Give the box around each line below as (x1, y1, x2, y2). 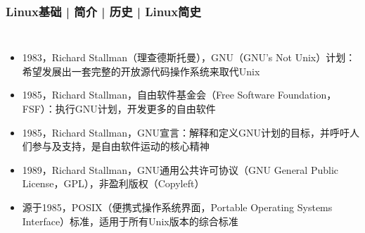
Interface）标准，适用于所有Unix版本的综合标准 (22, 213, 238, 228)
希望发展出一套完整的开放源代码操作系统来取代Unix (22, 63, 260, 78)
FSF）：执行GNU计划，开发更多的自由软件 (22, 101, 216, 115)
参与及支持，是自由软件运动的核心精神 (32, 139, 210, 153)
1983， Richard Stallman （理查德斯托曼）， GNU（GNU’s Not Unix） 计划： (22, 50, 356, 65)
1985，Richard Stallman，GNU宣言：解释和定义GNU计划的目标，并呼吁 (22, 125, 350, 139)
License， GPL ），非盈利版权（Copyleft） (22, 176, 205, 191)
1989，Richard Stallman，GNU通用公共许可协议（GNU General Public (22, 162, 338, 177)
